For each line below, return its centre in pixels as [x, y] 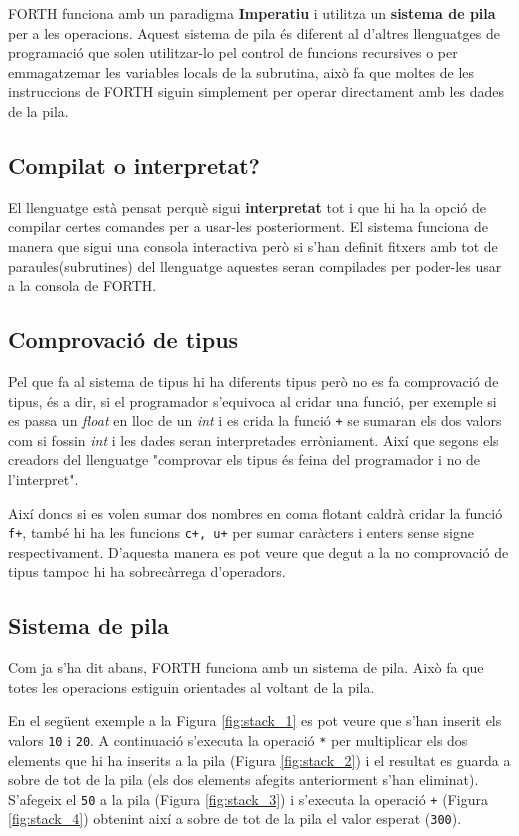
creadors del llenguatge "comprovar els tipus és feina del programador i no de [244, 459]
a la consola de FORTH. [82, 285]
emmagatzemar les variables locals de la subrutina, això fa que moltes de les [241, 71]
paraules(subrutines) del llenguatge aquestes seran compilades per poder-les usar [255, 265]
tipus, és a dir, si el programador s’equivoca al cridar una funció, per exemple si [252, 400]
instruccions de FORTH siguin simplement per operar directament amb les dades [256, 91]
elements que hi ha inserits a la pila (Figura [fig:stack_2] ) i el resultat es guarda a [259, 759]
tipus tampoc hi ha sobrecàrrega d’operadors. [147, 571]
